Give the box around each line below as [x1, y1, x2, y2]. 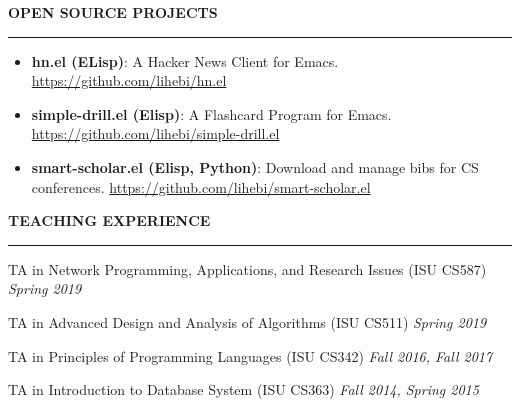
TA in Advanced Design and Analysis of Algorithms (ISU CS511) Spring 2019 [8, 311, 487, 332]
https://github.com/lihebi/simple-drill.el [31, 123, 280, 144]
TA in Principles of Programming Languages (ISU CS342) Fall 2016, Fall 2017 [8, 345, 493, 366]
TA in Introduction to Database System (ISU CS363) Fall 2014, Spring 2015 [8, 379, 479, 400]
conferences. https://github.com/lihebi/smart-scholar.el [31, 176, 371, 197]
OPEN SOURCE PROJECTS [8, 2, 218, 22]
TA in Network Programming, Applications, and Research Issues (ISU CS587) [8, 258, 487, 279]
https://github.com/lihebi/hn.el [31, 70, 227, 91]
